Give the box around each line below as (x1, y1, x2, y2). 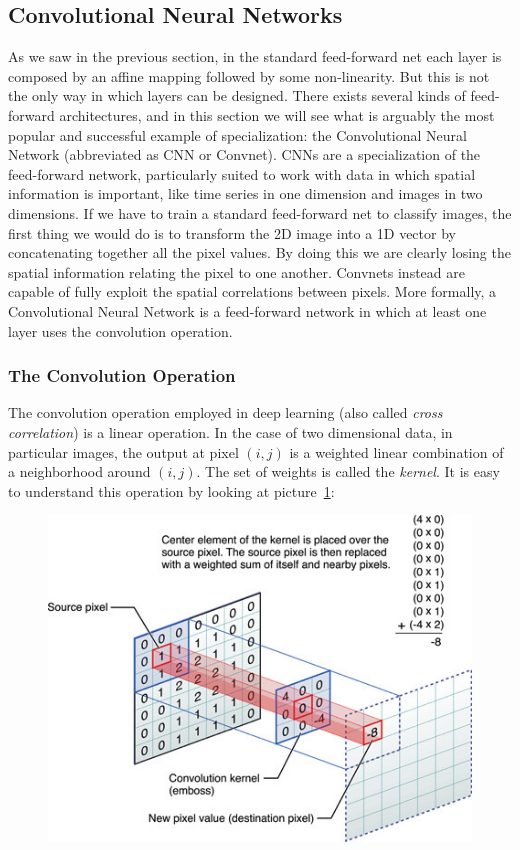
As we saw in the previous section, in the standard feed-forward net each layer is (8, 46, 502, 67)
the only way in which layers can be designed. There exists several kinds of (8, 85, 466, 106)
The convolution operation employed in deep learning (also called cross (8, 402, 443, 423)
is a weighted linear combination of (289, 441, 504, 462)
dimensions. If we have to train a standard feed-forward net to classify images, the (8, 202, 512, 223)
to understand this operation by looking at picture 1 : (8, 480, 335, 501)
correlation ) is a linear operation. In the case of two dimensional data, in (8, 421, 453, 442)
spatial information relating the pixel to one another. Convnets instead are (8, 261, 465, 282)
